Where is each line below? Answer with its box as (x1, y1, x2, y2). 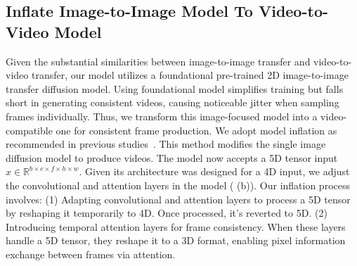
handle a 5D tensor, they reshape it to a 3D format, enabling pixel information (6, 233, 346, 248)
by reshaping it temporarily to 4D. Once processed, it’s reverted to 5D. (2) (6, 205, 327, 220)
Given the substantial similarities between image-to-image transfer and (6, 53, 311, 68)
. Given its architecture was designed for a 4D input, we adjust (79, 164, 350, 179)
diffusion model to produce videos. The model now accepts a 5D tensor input (6, 150, 338, 165)
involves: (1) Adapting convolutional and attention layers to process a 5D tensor (6, 191, 351, 206)
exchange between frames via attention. (6, 246, 176, 261)
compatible (6, 122, 53, 137)
